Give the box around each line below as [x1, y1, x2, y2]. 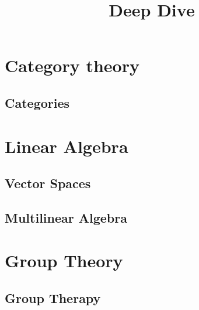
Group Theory [5, 248, 123, 272]
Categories [5, 93, 70, 111]
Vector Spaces [5, 174, 91, 192]
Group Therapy [5, 289, 101, 307]
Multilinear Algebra [5, 208, 127, 226]
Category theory [5, 53, 139, 77]
